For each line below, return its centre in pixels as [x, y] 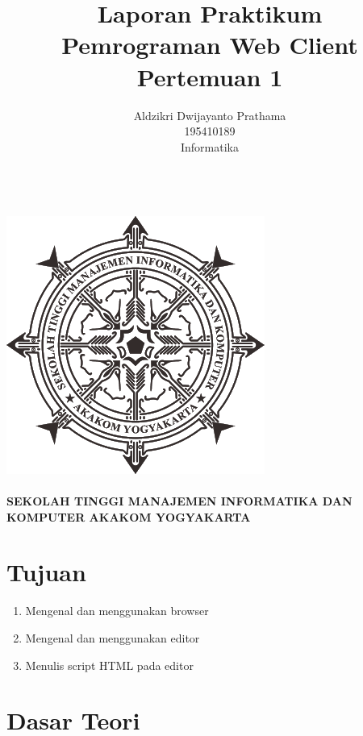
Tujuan [46, 572]
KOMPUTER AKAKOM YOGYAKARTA [129, 516]
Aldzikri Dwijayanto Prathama [210, 115]
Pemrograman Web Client [210, 45]
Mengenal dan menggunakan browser [117, 611]
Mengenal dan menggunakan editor [113, 637]
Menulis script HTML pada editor [109, 665]
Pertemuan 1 [210, 76]
